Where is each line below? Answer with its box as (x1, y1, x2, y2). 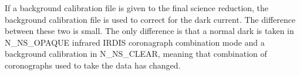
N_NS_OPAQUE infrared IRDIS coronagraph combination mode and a (5, 36, 265, 48)
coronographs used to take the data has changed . (5, 59, 181, 71)
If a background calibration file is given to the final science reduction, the (5, 2, 269, 13)
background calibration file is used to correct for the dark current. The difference (5, 13, 296, 25)
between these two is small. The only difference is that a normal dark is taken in (5, 25, 294, 37)
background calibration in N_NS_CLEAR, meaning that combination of (5, 47, 267, 60)
